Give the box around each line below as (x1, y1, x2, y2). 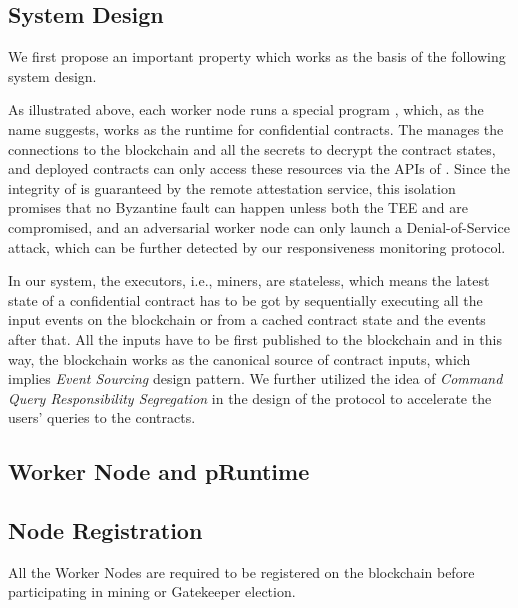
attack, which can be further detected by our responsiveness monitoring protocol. (8, 236, 506, 257)
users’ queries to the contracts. (8, 407, 196, 428)
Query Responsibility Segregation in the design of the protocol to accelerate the (8, 387, 492, 408)
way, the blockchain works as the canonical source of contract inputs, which (8, 348, 471, 369)
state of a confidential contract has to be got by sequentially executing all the (8, 289, 483, 310)
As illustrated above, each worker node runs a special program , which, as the (8, 99, 484, 120)
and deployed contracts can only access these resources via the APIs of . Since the (8, 158, 511, 179)
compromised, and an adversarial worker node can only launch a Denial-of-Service (8, 216, 510, 237)
